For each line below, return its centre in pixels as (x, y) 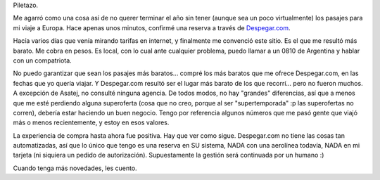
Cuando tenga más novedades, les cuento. (75, 168)
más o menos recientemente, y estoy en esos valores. (91, 122)
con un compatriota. (42, 60)
